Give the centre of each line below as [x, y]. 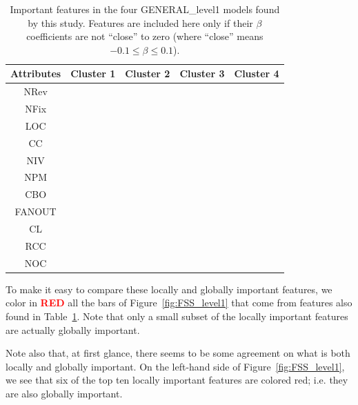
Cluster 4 [257, 73]
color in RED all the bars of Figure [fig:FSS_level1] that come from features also [179, 303]
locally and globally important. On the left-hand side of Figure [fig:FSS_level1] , [175, 366]
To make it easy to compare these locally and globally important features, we [169, 289]
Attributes [36, 73]
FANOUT [36, 211]
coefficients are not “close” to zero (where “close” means [145, 36]
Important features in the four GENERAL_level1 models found [145, 9]
